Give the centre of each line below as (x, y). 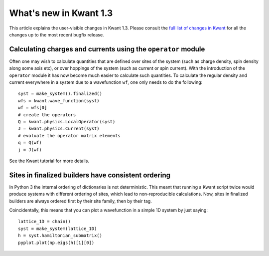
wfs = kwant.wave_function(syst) (59, 101)
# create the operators (47, 115)
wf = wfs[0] (33, 108)
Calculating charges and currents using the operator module (107, 49)
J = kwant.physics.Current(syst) (59, 129)
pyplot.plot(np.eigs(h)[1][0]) (56, 243)
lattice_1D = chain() (44, 222)
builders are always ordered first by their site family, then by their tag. (80, 201)
